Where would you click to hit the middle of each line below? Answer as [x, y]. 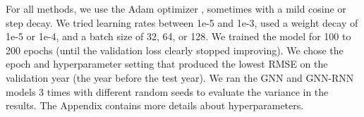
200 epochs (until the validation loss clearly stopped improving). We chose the [175, 50]
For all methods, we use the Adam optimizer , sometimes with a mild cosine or [176, 8]
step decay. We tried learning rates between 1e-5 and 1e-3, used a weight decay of [182, 22]
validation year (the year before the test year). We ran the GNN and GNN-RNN [180, 77]
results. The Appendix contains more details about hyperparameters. [155, 105]
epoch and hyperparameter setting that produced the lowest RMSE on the [167, 64]
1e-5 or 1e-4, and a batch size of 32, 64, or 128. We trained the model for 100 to [178, 36]
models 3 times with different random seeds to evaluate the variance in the [167, 91]
